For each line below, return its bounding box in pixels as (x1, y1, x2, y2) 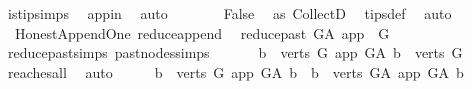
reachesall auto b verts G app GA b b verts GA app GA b (7, 61, 464, 82)
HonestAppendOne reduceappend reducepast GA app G (14, 22, 390, 43)
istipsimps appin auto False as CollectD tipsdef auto (7, 3, 452, 23)
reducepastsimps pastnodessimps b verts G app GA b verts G (7, 42, 463, 63)
